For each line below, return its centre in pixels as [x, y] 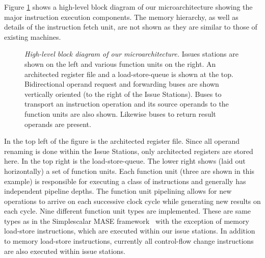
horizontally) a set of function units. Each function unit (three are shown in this [129, 171]
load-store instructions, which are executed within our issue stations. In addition [130, 231]
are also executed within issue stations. [65, 251]
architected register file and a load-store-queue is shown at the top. [129, 74]
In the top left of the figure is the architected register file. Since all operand [122, 141]
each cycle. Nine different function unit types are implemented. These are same [128, 211]
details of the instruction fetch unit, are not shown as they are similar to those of [131, 27]
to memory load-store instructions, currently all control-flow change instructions [129, 241]
